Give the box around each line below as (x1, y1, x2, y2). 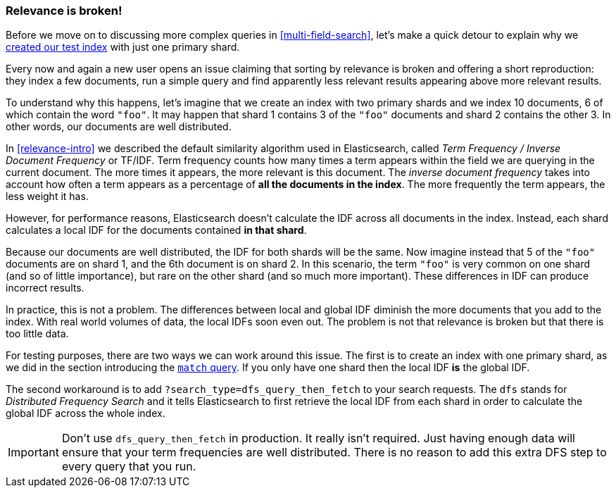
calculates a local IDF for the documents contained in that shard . (6, 224, 307, 237)
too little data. (6, 327, 69, 340)
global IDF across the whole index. (6, 407, 165, 420)
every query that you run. (61, 459, 196, 474)
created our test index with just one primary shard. (6, 41, 240, 54)
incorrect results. (6, 282, 84, 294)
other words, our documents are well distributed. (6, 120, 232, 133)
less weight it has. (6, 190, 89, 203)
